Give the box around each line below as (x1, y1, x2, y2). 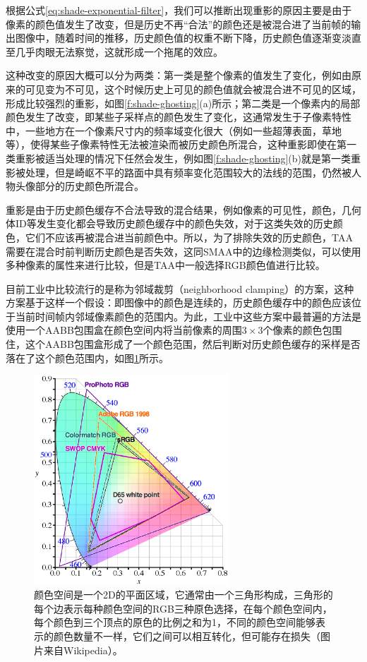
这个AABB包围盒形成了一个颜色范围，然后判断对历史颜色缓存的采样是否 (25, 337, 361, 351)
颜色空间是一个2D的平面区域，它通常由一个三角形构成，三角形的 (34, 587, 333, 602)
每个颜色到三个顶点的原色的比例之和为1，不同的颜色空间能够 (34, 615, 315, 630)
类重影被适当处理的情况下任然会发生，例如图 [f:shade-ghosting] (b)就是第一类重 (6, 150, 361, 165)
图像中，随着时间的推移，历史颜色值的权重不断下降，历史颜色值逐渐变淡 (15, 30, 351, 45)
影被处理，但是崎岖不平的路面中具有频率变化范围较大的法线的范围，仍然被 (6, 164, 351, 179)
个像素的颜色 (263, 323, 323, 337)
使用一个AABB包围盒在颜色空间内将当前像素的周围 (6, 323, 242, 337)
